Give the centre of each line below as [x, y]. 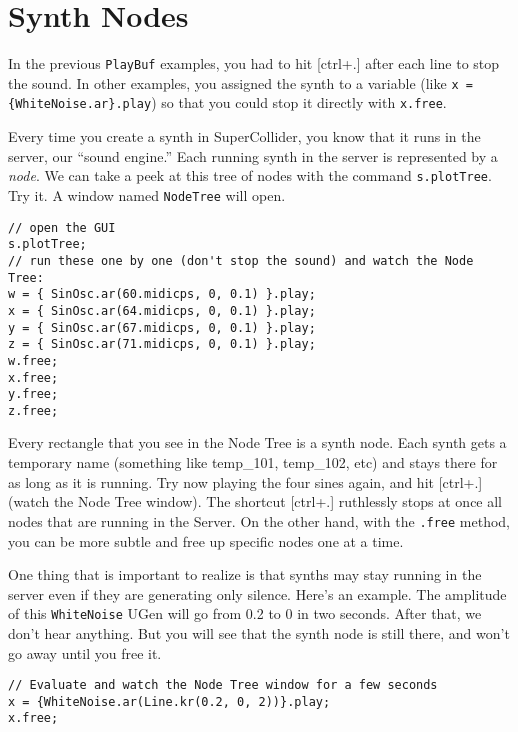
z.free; [33, 410]
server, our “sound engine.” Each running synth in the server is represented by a [253, 155]
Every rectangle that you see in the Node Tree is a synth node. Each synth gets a [257, 442]
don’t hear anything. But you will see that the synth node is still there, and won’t [259, 632]
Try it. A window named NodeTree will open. [147, 194]
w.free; [33, 360]
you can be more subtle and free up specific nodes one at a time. [206, 540]
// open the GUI [62, 227]
